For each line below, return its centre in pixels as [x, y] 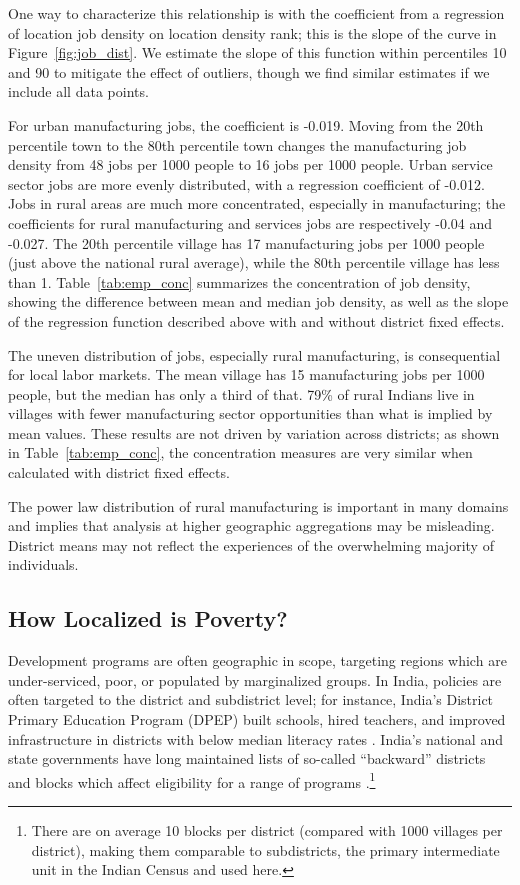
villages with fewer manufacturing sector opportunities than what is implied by [250, 413]
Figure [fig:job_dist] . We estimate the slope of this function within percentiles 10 [257, 52]
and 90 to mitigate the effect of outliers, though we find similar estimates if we [249, 71]
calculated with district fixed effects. [119, 472]
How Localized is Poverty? [148, 618]
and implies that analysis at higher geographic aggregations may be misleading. [251, 525]
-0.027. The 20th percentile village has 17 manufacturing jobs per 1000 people [246, 242]
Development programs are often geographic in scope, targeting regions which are [257, 660]
